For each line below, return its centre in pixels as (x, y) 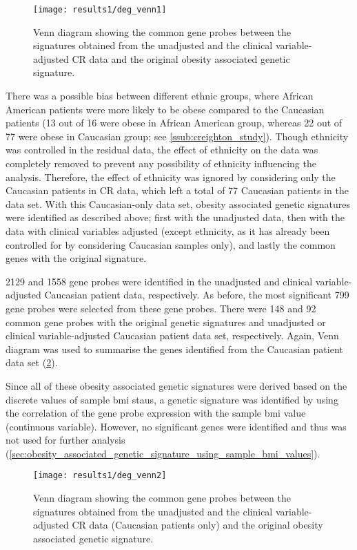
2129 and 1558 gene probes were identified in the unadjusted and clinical (159, 281)
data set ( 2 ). (32, 362)
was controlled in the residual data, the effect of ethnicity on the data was (162, 150)
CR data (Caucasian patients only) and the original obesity (197, 525)
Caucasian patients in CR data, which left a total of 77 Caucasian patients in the (177, 190)
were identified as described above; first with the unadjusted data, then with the (175, 217)
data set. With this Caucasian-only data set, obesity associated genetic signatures (178, 203)
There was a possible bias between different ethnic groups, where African (160, 96)
